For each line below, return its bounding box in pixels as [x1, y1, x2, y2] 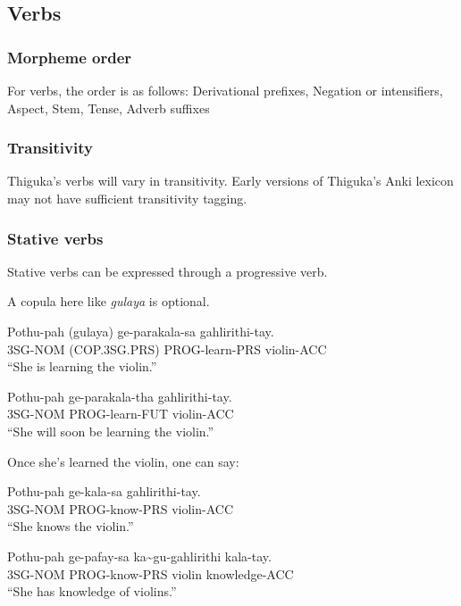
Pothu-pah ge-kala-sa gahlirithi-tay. [7, 482, 201, 501]
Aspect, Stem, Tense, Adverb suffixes [7, 98, 210, 117]
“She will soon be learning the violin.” [7, 421, 214, 440]
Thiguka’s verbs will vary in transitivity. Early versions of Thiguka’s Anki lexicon [7, 171, 454, 190]
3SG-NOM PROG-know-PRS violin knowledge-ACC [7, 564, 294, 583]
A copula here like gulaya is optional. [7, 292, 210, 311]
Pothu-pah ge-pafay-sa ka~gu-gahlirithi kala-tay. [7, 546, 272, 565]
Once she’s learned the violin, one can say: [7, 452, 239, 470]
